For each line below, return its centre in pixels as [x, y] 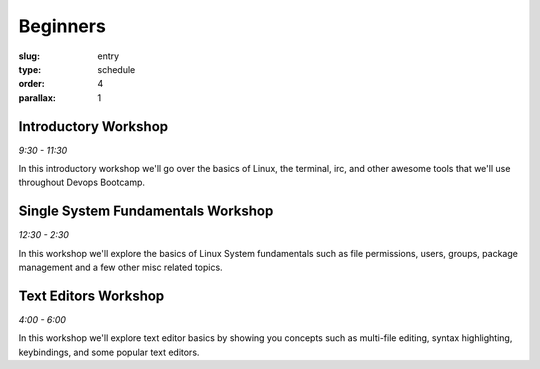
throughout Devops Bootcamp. [81, 182]
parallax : [37, 97]
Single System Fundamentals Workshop [146, 211]
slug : [29, 56]
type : [30, 69]
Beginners [62, 26]
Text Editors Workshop [91, 295]
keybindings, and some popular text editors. [109, 352]
